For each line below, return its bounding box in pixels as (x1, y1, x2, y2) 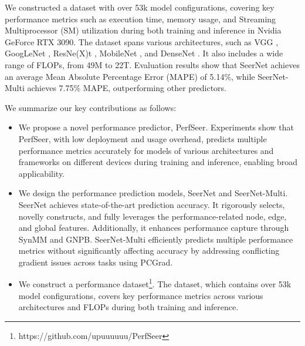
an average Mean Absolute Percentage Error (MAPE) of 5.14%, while (5, 70, 255, 82)
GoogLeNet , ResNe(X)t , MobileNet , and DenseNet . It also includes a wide (5, 47, 283, 59)
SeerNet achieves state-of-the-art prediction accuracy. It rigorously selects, (18, 198, 285, 210)
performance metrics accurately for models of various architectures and (18, 144, 274, 156)
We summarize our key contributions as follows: (5, 101, 177, 113)
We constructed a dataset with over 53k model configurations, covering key (5, 1, 274, 13)
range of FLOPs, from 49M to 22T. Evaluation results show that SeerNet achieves (5, 58, 300, 70)
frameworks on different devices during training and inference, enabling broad (18, 156, 298, 168)
